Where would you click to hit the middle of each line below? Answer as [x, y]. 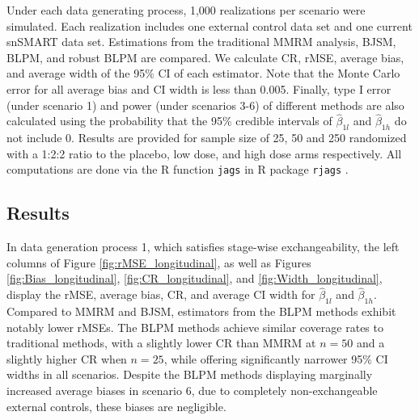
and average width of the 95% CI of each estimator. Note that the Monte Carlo [203, 73]
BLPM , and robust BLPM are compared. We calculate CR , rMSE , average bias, [205, 57]
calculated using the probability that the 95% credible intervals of [169, 121]
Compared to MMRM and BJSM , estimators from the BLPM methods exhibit [201, 311]
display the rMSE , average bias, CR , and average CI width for [161, 294]
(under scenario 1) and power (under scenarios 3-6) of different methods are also [205, 105]
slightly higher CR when [67, 358]
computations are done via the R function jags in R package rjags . [178, 169]
